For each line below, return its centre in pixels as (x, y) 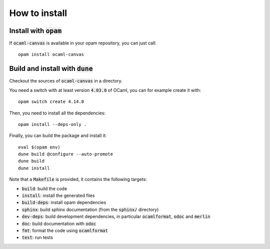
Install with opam (35, 31)
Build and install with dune (51, 69)
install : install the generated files (58, 195)
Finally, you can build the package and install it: (58, 135)
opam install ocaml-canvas (51, 54)
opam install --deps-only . (52, 124)
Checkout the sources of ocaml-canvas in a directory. (66, 81)
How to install (38, 13)
